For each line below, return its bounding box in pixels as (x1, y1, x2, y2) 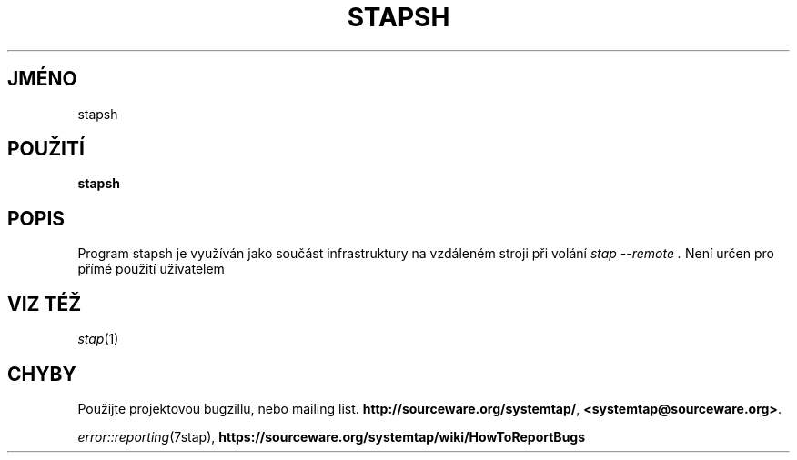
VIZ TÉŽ (7, 292, 82, 315)
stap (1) (77, 331, 119, 347)
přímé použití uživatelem (77, 261, 225, 277)
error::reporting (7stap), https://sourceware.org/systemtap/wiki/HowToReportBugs (77, 428, 586, 445)
